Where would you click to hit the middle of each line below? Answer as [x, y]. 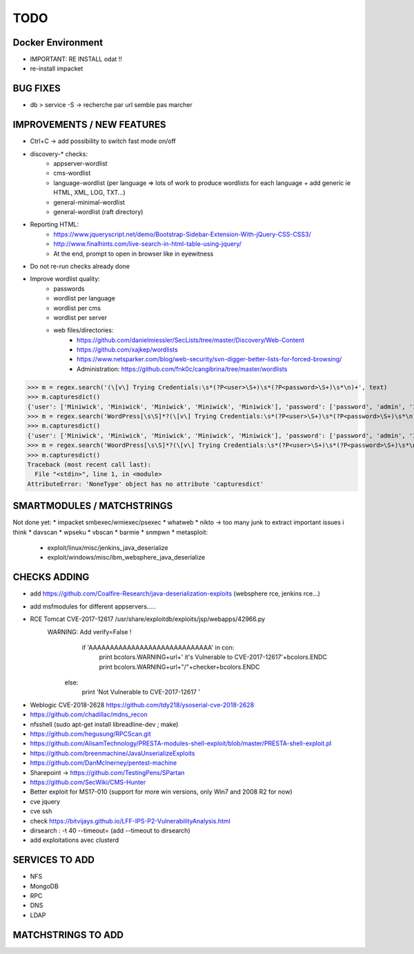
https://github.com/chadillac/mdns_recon [89, 714]
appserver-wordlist [80, 164]
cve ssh [41, 811]
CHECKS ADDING [51, 577]
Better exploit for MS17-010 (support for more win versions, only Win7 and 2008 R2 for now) [161, 792]
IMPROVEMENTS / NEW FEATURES [89, 125]
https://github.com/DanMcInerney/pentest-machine [103, 763]
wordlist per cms [77, 308]
